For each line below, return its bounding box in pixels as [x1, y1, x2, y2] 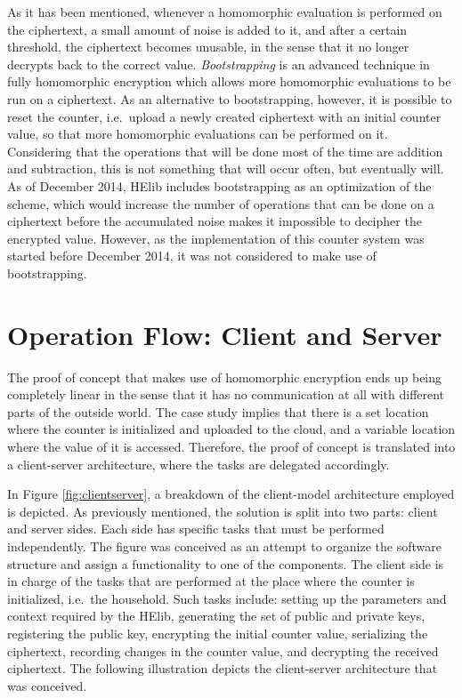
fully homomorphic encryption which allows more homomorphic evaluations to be [7, 72, 451, 91]
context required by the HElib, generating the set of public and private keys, [7, 606, 426, 625]
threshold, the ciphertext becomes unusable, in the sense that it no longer [7, 37, 409, 56]
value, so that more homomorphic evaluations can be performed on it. [7, 124, 388, 143]
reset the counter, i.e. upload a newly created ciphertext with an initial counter [7, 107, 442, 125]
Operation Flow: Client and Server [7, 316, 442, 352]
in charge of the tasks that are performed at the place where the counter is [7, 572, 415, 590]
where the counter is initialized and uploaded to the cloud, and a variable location [7, 420, 456, 438]
